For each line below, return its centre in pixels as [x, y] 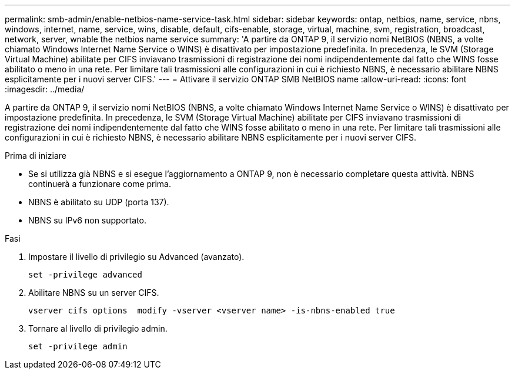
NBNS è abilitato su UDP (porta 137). [99, 202]
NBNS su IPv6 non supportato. [87, 220]
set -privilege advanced [85, 275]
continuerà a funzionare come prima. [100, 184]
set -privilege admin [78, 346]
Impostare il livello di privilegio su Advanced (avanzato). [136, 257]
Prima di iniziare [36, 156]
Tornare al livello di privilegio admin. [98, 328]
